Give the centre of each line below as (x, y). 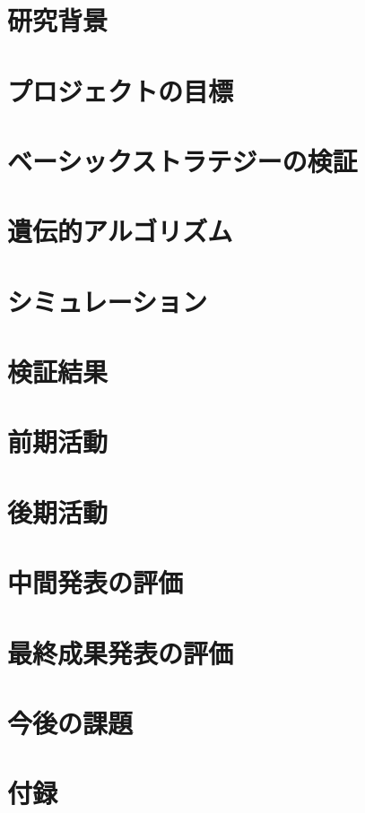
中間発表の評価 (96, 582)
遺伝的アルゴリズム (120, 231)
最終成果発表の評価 (121, 652)
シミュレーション (107, 301)
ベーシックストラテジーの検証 (182, 160)
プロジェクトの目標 (121, 90)
